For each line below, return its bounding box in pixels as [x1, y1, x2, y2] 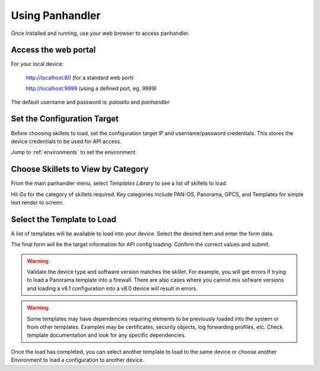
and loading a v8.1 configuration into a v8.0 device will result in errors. [27, 284, 198, 292]
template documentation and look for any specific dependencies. [27, 332, 186, 339]
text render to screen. [11, 199, 64, 206]
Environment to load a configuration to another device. [11, 356, 145, 364]
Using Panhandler [11, 9, 101, 22]
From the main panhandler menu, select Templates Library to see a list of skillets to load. [11, 180, 228, 187]
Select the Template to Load [11, 214, 117, 225]
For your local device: [11, 60, 64, 68]
